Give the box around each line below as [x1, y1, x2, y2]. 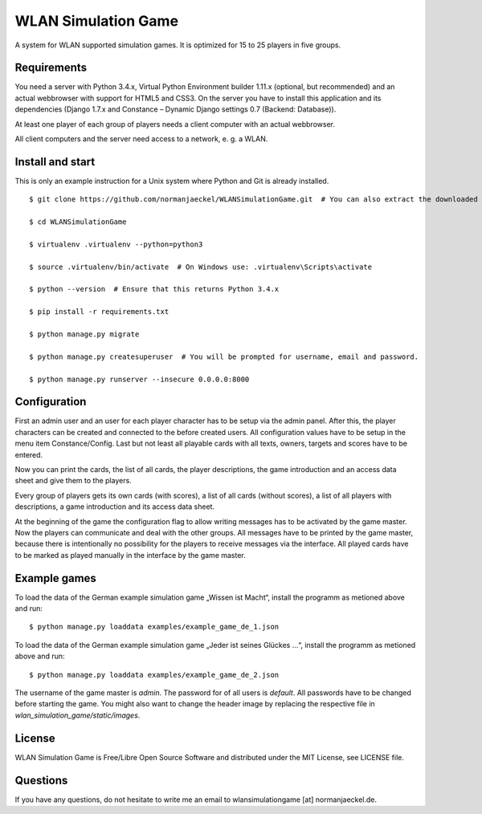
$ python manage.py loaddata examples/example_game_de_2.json [29, 670, 280, 679]
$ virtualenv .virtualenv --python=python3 [29, 239, 203, 249]
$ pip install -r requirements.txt [29, 307, 170, 316]
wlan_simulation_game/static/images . [14, 710, 141, 720]
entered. [14, 450, 43, 459]
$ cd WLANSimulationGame [29, 218, 127, 226]
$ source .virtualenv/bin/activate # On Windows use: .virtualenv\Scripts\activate [29, 262, 373, 271]
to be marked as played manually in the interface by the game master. [14, 550, 247, 560]
